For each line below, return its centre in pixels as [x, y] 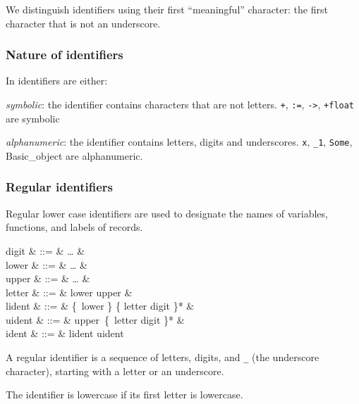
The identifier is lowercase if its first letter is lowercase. [124, 394]
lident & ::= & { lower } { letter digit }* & [100, 306]
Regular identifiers [59, 187]
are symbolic [33, 118]
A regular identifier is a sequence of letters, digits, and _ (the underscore [163, 357]
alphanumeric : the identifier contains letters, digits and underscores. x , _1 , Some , [179, 142]
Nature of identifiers [65, 55]
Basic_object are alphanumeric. [74, 155]
